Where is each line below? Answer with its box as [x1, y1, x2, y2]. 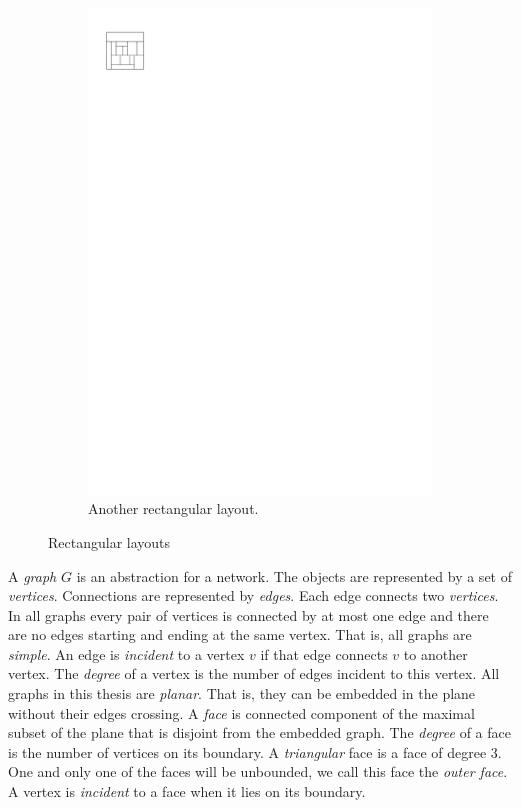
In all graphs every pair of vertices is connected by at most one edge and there [8, 604, 489, 625]
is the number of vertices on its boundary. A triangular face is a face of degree [8, 741, 487, 762]
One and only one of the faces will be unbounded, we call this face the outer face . [8, 761, 508, 782]
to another [403, 643, 468, 664]
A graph [8, 565, 57, 586]
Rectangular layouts [48, 531, 171, 552]
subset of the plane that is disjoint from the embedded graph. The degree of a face [8, 722, 511, 743]
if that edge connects [260, 643, 388, 664]
